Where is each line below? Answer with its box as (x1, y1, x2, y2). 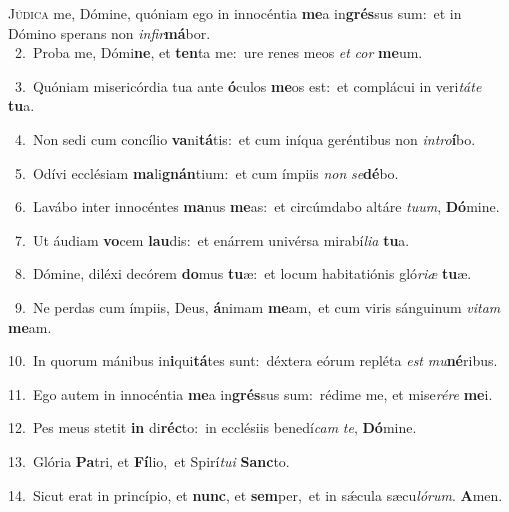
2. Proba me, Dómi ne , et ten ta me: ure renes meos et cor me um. (14, 42, 423, 63)
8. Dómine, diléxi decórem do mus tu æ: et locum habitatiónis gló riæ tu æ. (14, 263, 472, 284)
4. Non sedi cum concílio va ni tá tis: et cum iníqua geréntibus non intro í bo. (14, 128, 476, 149)
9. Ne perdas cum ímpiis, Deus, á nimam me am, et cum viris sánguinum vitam (14, 296, 501, 317)
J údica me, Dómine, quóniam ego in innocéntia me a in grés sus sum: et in (8, 3, 462, 23)
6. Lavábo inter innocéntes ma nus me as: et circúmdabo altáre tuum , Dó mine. (14, 196, 500, 217)
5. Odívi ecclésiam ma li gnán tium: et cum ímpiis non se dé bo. (14, 162, 399, 183)
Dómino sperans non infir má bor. (8, 22, 211, 43)
